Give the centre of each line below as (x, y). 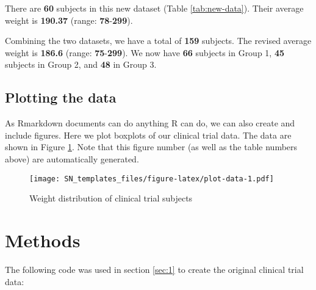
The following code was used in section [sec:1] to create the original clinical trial (154, 269)
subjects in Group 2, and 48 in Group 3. (81, 64)
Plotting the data (61, 97)
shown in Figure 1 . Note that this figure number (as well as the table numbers (151, 147)
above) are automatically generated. (72, 158)
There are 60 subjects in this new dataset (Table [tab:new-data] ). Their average (154, 8)
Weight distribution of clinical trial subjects (111, 198)
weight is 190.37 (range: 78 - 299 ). (69, 20)
